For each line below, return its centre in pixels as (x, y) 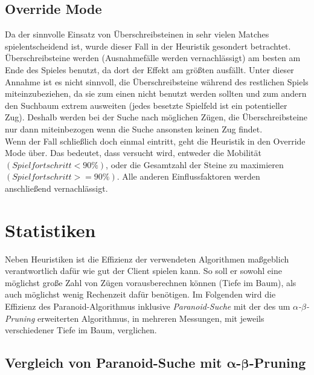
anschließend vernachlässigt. (56, 188)
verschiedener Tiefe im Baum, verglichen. (81, 330)
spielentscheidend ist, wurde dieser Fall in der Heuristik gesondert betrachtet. (148, 46)
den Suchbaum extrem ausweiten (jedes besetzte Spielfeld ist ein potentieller (146, 105)
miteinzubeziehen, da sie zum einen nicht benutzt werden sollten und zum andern (156, 93)
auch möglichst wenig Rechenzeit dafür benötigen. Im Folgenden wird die (140, 294)
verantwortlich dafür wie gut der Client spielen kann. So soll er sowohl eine (143, 271)
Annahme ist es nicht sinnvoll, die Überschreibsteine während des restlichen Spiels (157, 81)
